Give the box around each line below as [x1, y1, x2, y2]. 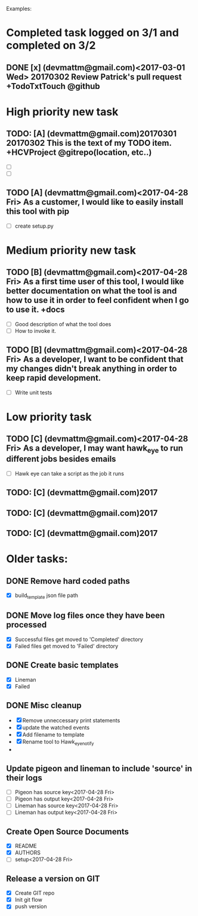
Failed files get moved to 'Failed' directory [14, 642, 119, 650]
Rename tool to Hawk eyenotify [22, 738, 94, 747]
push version [14, 903, 47, 910]
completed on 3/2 [6, 39, 96, 53]
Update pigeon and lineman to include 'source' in [6, 763, 193, 773]
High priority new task [6, 105, 119, 118]
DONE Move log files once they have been [6, 611, 165, 621]
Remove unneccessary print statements [22, 717, 120, 724]
